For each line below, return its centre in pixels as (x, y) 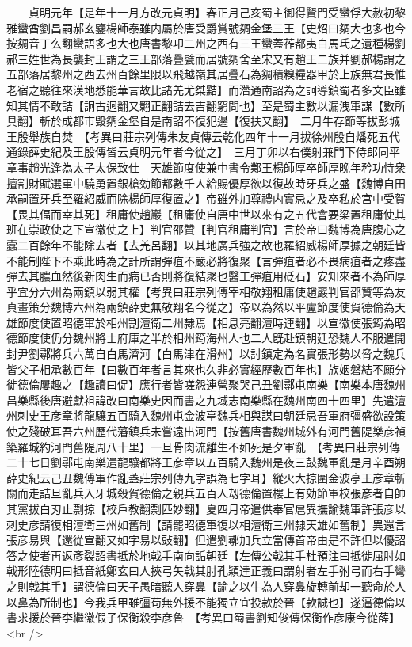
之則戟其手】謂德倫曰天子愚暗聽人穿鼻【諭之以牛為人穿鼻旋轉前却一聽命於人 (206, 586)
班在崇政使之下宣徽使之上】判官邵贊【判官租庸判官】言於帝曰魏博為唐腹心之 (206, 229)
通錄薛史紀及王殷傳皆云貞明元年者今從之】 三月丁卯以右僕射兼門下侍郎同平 (203, 152)
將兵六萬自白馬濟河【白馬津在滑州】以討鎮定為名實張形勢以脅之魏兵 (228, 354)
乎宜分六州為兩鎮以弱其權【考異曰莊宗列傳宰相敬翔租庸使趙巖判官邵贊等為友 (206, 291)
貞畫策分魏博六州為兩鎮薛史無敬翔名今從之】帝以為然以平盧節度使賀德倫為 (200, 307)
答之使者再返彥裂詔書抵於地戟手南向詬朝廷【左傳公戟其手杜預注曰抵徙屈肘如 (206, 555)
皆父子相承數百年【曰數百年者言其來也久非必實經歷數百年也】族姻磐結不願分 (206, 369)
